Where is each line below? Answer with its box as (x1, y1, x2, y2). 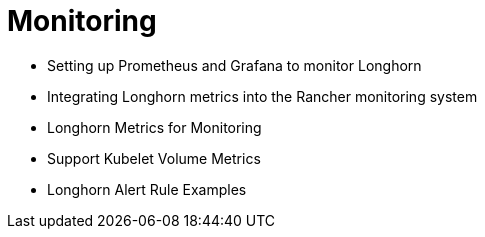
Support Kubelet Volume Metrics (47, 149, 261, 167)
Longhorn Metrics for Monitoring (47, 118, 262, 136)
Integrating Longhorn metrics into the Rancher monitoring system (47, 87, 478, 105)
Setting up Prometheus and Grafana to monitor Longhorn (47, 56, 422, 74)
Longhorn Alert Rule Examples (47, 180, 247, 198)
